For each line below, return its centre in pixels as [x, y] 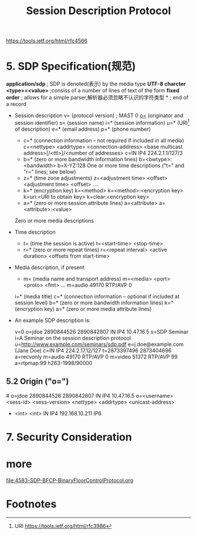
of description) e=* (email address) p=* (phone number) [83, 129]
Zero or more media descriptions [54, 220]
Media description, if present [50, 267]
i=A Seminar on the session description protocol [73, 338]
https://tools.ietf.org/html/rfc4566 [47, 41]
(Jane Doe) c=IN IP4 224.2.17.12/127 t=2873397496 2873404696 [93, 350]
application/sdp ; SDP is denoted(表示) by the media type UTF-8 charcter [96, 84]
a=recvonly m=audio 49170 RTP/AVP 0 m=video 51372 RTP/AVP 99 [96, 357]
